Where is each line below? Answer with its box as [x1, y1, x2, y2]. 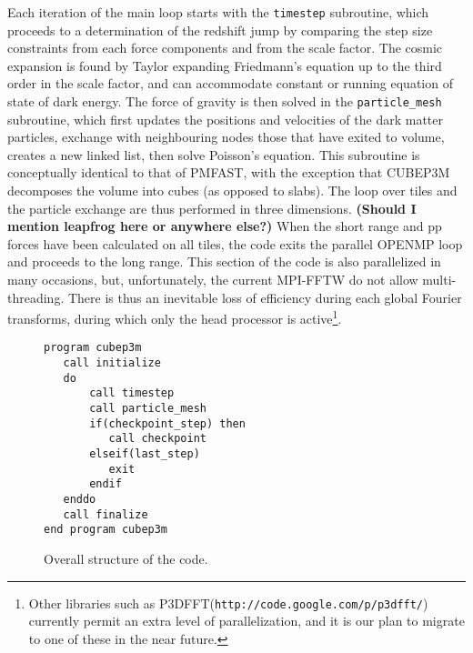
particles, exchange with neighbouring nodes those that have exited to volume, [7, 127, 445, 146]
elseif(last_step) [89, 447, 200, 461]
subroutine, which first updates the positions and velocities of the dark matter [7, 109, 443, 128]
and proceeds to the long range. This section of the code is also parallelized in [7, 252, 441, 271]
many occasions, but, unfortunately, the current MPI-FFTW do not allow [7, 270, 418, 289]
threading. [7, 287, 65, 306]
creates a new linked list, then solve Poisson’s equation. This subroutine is [7, 145, 420, 164]
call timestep [89, 387, 175, 400]
